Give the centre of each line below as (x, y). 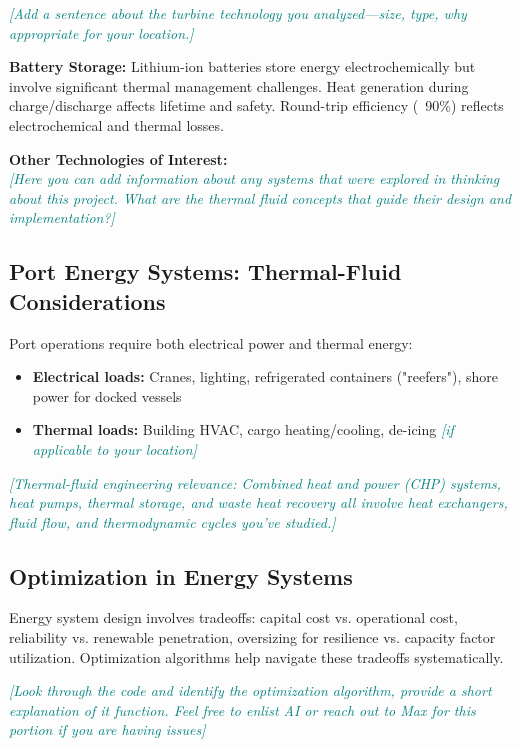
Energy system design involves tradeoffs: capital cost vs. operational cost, (233, 617)
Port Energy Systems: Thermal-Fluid (205, 271)
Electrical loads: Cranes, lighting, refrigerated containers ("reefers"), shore (265, 376)
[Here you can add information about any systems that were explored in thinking (254, 178)
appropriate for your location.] (101, 32)
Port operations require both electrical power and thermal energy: (211, 342)
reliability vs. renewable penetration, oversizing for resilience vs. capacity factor (252, 637)
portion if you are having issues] (107, 729)
